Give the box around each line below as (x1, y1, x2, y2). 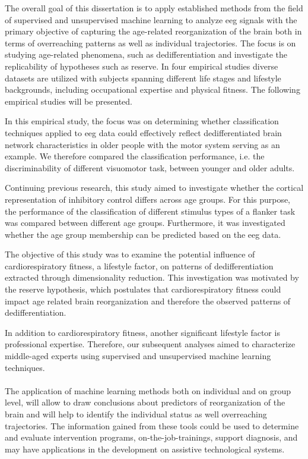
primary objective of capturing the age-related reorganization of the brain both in (5, 25, 302, 37)
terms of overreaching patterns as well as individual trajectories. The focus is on (5, 36, 296, 49)
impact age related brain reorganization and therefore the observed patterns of (5, 294, 291, 307)
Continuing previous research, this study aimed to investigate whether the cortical (5, 181, 304, 194)
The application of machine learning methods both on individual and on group (5, 384, 291, 397)
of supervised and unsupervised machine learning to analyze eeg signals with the (5, 13, 297, 26)
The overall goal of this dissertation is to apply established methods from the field (5, 2, 303, 14)
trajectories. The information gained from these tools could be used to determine (5, 419, 299, 432)
